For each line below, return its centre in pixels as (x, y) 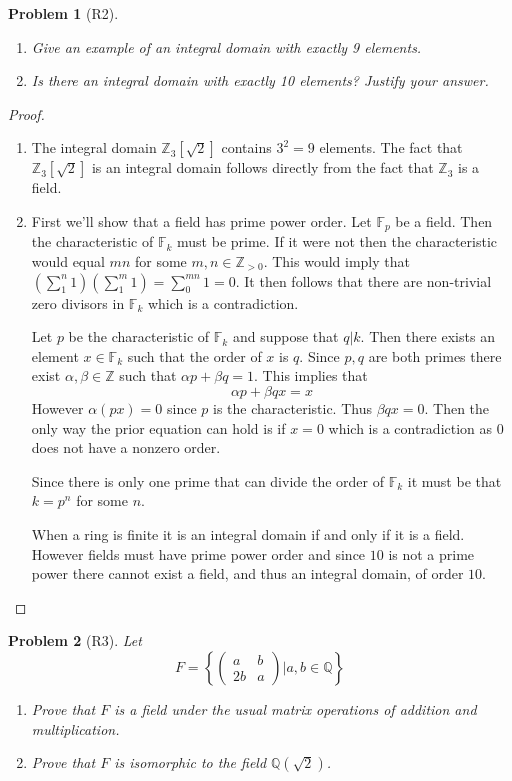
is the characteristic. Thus (292, 407)
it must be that (454, 480)
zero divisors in (78, 302)
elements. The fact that (391, 147)
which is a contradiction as (410, 427)
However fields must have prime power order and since (198, 553)
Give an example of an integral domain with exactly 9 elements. (226, 46)
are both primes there (435, 355)
